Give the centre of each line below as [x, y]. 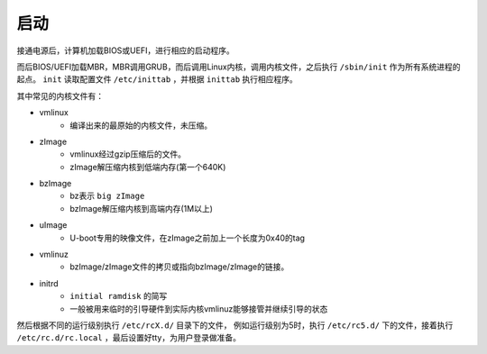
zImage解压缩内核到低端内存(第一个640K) [148, 167]
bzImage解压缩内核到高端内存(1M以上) [142, 208]
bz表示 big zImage [107, 196]
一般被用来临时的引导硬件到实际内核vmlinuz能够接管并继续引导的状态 [199, 309]
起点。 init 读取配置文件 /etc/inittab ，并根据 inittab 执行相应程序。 [157, 79]
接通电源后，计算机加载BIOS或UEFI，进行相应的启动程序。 [125, 50]
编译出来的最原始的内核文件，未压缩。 [141, 125]
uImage [53, 225]
